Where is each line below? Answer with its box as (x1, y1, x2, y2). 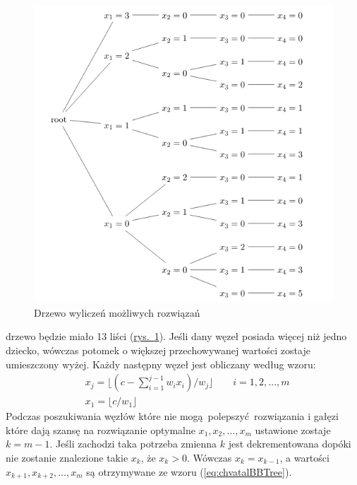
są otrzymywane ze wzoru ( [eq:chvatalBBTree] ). (86, 464, 292, 479)
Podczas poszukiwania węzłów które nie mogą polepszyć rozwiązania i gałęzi (6, 409, 339, 423)
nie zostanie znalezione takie (6, 450, 128, 464)
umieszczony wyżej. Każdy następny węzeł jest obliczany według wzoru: (6, 356, 316, 371)
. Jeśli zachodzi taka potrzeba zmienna (49, 436, 217, 451)
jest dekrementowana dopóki (228, 436, 351, 451)
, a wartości (279, 450, 329, 464)
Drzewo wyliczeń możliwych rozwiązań (34, 305, 200, 320)
